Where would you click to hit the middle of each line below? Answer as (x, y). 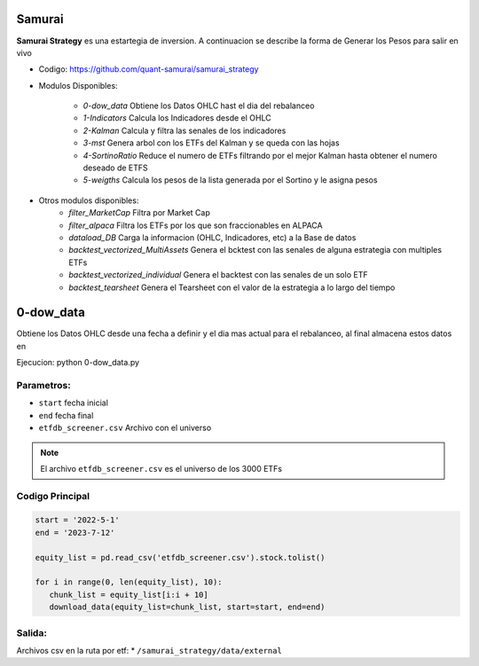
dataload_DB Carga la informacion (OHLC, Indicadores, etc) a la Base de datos (212, 237)
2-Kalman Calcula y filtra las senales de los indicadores (185, 130)
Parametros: (43, 385)
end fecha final (66, 415)
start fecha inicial (73, 403)
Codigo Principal (53, 496)
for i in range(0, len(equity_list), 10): (129, 582)
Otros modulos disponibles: (89, 200)
